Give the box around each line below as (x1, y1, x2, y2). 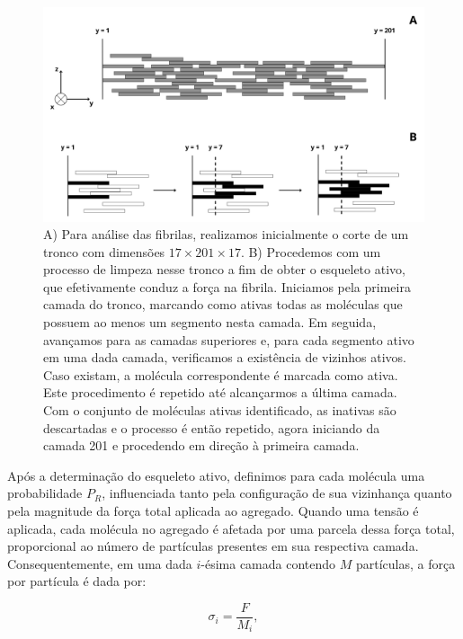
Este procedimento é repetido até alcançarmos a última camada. (43, 383, 397, 402)
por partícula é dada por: (7, 572, 147, 590)
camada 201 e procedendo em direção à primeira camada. (43, 436, 360, 455)
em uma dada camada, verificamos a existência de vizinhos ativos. (43, 348, 406, 367)
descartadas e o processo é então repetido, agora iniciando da (43, 418, 380, 437)
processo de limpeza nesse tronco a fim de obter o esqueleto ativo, (43, 260, 405, 279)
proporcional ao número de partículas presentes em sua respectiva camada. (7, 537, 419, 555)
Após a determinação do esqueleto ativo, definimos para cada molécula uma (7, 466, 425, 484)
